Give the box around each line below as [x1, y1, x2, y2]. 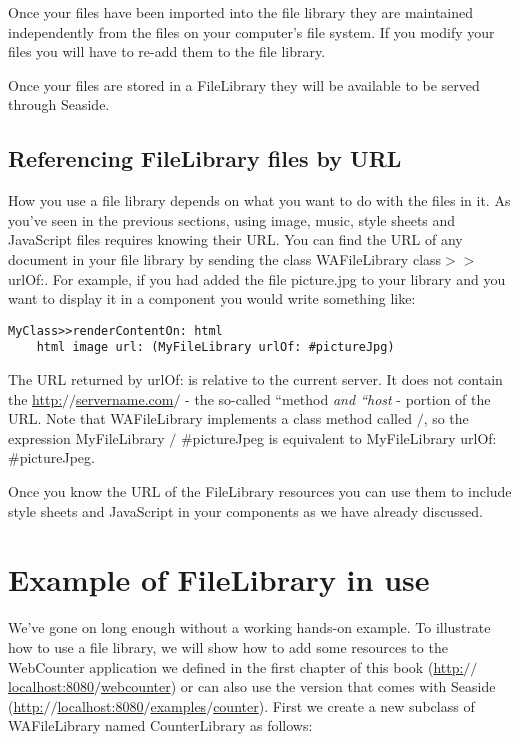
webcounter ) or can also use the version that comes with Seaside [101, 676, 496, 697]
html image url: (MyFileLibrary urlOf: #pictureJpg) [36, 340, 395, 355]
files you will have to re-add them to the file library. [8, 41, 326, 62]
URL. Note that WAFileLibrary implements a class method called [8, 408, 412, 429]
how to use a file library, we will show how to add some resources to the [8, 636, 448, 657]
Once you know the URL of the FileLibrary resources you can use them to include [8, 481, 512, 502]
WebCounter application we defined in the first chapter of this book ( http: [8, 656, 464, 677]
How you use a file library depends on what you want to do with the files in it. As [8, 190, 511, 211]
